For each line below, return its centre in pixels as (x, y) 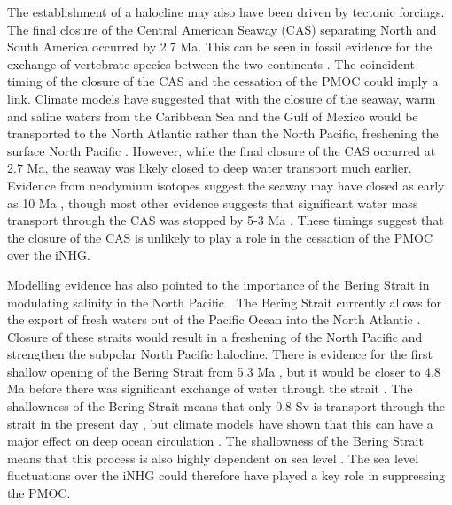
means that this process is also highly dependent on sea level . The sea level (213, 458)
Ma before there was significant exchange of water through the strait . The (210, 388)
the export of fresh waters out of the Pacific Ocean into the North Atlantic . (214, 319)
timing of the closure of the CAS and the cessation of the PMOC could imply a (223, 81)
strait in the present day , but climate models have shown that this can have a (220, 423)
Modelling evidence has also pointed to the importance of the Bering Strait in (218, 284)
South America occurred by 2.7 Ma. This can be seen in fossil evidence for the (220, 47)
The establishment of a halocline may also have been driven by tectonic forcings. (226, 12)
